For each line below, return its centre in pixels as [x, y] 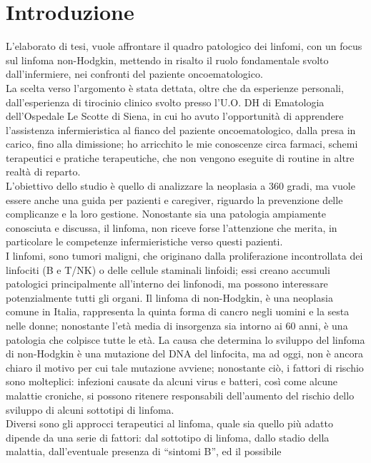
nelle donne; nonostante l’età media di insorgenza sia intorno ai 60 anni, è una [177, 325]
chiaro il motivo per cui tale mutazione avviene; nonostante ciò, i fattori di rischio [185, 367]
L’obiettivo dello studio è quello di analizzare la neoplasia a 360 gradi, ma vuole [180, 186]
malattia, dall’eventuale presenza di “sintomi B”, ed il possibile [144, 451]
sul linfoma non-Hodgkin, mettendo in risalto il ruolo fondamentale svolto [167, 60]
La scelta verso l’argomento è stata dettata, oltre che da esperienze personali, [175, 87]
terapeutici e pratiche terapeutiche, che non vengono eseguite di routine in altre [180, 157]
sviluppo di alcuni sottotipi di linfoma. [90, 409]
